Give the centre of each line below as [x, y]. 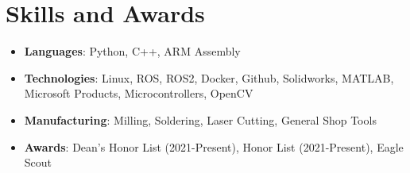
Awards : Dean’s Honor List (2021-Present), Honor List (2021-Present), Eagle [214, 146]
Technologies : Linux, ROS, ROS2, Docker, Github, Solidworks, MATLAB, [209, 77]
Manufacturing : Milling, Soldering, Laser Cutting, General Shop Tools [200, 119]
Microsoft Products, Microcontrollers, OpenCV [139, 93]
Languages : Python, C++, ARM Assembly [132, 51]
